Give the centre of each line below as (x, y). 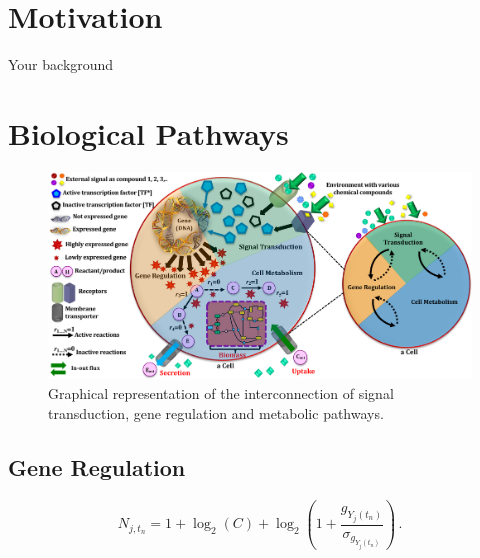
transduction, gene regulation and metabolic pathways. (216, 412)
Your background (61, 64)
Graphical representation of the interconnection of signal (221, 393)
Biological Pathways (148, 132)
